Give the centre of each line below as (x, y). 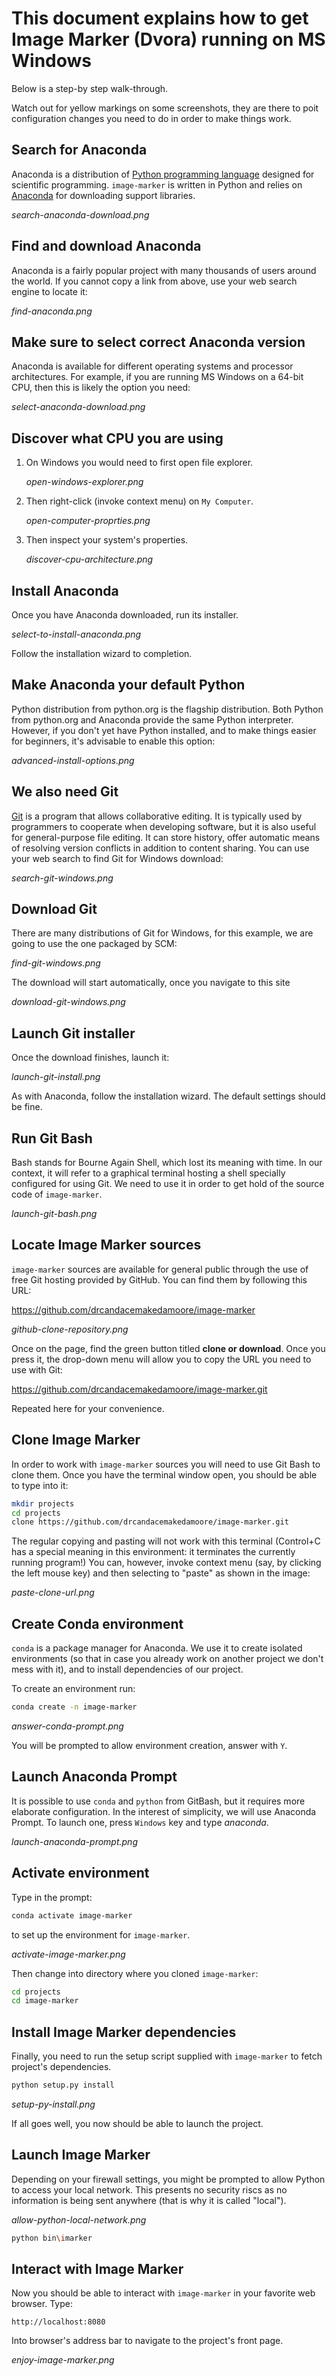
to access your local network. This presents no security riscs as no (149, 2189)
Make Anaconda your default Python (128, 685)
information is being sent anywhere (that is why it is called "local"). (149, 2200)
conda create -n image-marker (74, 1707)
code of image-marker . (57, 1194)
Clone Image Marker (76, 1440)
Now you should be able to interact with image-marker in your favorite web (163, 2293)
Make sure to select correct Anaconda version (158, 342)
